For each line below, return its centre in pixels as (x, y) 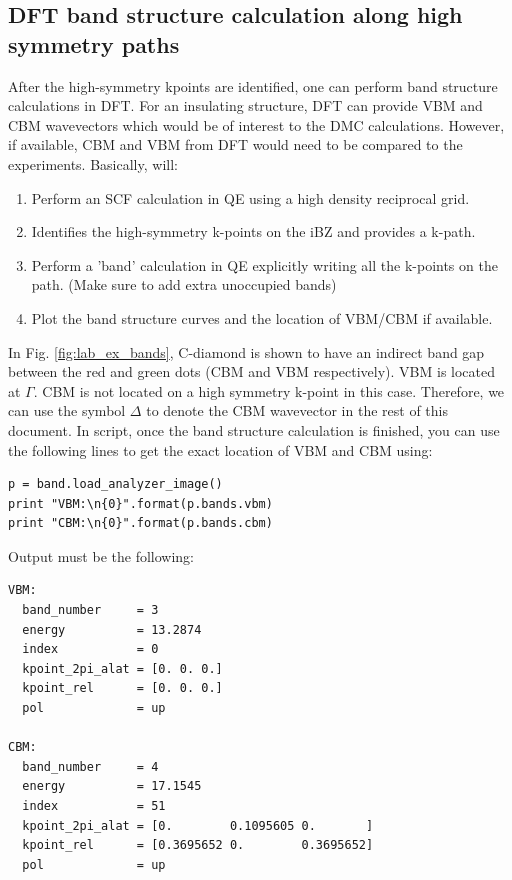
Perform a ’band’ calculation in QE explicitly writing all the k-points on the (264, 264)
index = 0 (90, 649)
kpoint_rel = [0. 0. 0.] (122, 688)
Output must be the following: (101, 555)
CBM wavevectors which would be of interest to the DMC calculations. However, (256, 124)
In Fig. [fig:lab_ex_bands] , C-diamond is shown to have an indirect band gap (246, 351)
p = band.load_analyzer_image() (115, 484)
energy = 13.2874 (112, 629)
